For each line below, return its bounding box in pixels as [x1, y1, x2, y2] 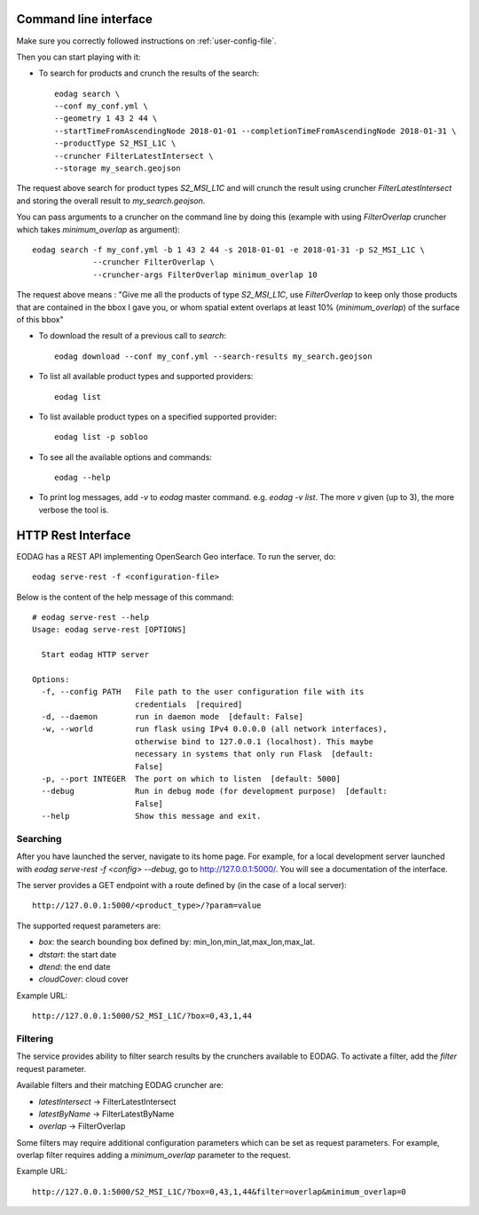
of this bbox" [16, 314, 64, 324]
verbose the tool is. [38, 504, 110, 515]
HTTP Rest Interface [16, 528, 131, 543]
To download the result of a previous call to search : [38, 330, 226, 341]
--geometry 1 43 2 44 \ [54, 114, 158, 123]
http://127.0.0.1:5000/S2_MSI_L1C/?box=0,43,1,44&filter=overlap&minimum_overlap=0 [32, 1187, 407, 1196]
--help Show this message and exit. [41, 811, 262, 822]
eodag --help [54, 472, 111, 483]
